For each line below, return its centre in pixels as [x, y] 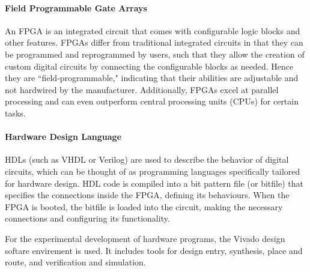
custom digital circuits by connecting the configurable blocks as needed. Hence [149, 66]
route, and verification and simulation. [75, 262]
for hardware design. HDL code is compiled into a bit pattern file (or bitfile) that [154, 183]
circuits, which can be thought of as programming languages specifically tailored [153, 171]
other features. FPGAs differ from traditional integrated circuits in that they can [154, 42]
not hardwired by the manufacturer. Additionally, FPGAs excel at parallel [142, 89]
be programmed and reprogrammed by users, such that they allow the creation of [155, 54]
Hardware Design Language [63, 137]
